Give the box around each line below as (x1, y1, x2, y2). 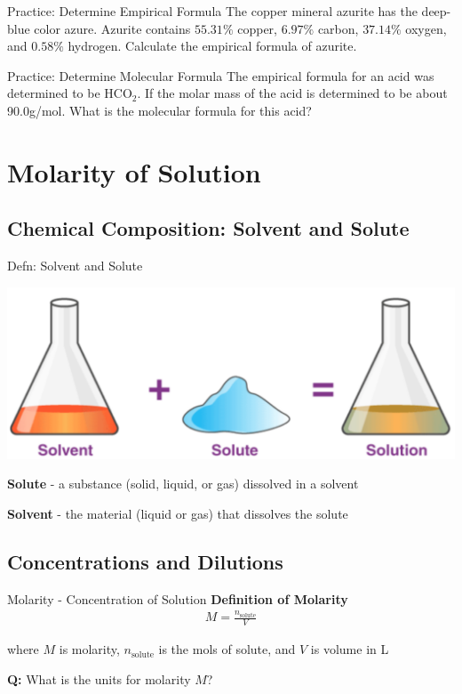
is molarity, (59, 640, 120, 658)
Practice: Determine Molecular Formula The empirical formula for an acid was (7, 66, 434, 85)
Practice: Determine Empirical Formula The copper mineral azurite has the (7, 2, 418, 20)
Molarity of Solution (7, 153, 261, 190)
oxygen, (405, 19, 447, 37)
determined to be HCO (7, 84, 132, 102)
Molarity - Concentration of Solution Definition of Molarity (7, 589, 348, 608)
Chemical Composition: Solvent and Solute (7, 214, 410, 242)
